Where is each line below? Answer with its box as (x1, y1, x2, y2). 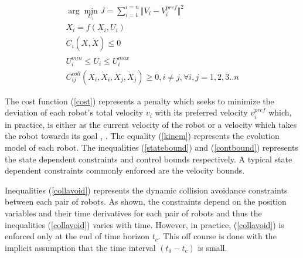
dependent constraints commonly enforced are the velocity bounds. (5, 164, 245, 176)
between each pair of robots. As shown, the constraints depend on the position (5, 195, 287, 208)
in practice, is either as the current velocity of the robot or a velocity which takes (5, 118, 297, 130)
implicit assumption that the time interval (5, 241, 156, 253)
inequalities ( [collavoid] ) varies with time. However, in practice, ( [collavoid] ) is (5, 218, 284, 230)
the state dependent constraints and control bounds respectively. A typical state (5, 152, 292, 165)
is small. (198, 241, 227, 253)
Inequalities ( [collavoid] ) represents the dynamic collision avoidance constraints (5, 184, 288, 196)
